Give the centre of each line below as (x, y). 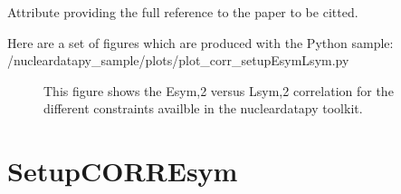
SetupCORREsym (123, 171)
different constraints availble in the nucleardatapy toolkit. (203, 108)
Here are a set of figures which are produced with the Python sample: (200, 42)
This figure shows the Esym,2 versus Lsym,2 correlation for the (219, 90)
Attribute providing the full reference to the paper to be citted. (183, 12)
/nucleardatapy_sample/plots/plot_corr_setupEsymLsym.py (178, 60)
